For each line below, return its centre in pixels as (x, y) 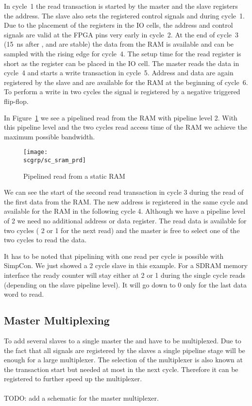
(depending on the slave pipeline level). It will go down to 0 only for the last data (125, 284)
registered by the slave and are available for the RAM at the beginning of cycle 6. (126, 82)
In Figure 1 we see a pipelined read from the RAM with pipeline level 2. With (121, 117)
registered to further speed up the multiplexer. (73, 379)
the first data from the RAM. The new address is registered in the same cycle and (126, 201)
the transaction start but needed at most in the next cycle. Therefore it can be (121, 369)
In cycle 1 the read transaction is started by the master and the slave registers (121, 6)
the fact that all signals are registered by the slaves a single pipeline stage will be (125, 350)
